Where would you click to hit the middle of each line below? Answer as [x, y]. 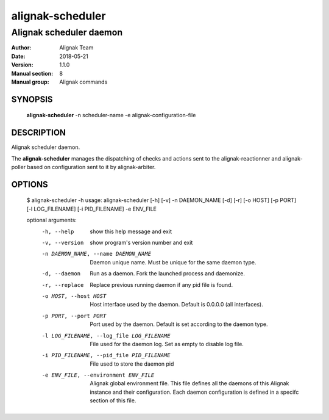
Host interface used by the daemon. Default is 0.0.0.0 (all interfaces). [176, 305]
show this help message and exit [131, 231]
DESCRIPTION [39, 133]
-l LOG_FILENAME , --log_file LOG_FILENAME [106, 335]
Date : [18, 56]
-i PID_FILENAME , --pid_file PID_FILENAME [106, 355]
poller [19, 167]
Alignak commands [83, 82]
